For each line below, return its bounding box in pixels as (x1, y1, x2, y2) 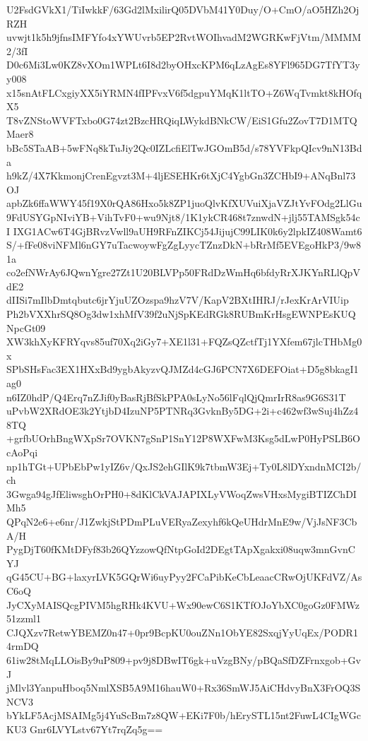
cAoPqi (6, 445, 38, 459)
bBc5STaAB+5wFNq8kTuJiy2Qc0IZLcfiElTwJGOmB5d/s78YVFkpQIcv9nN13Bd (6, 140, 362, 155)
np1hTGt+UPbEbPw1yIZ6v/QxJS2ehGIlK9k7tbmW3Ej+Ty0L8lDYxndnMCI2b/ (6, 458, 362, 473)
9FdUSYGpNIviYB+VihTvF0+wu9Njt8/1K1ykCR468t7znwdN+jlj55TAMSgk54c (6, 209, 360, 224)
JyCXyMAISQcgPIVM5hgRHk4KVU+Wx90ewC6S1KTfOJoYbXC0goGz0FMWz (6, 597, 360, 612)
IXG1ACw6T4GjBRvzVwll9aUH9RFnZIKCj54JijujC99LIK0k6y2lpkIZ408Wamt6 (13, 223, 362, 238)
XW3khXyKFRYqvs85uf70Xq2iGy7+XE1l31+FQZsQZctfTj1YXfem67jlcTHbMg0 (6, 334, 362, 349)
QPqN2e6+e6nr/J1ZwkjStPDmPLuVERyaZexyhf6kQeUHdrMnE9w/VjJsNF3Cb (6, 514, 357, 528)
